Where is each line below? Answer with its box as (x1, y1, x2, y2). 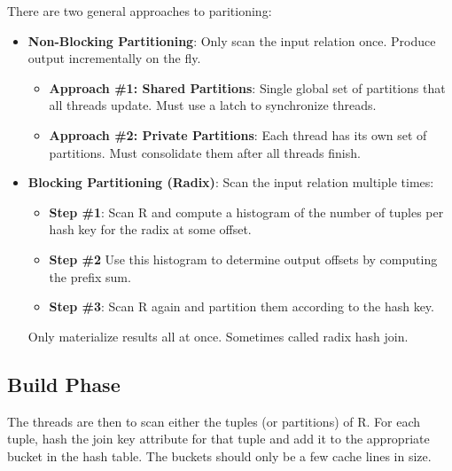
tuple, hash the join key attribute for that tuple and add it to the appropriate (7, 429, 430, 448)
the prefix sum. (49, 267, 131, 286)
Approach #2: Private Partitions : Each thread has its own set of (49, 125, 427, 144)
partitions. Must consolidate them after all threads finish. (49, 143, 361, 161)
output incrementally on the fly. (27, 49, 201, 67)
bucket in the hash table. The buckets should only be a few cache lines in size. (7, 446, 432, 465)
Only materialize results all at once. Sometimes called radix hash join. (27, 326, 409, 345)
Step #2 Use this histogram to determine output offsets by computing (49, 249, 438, 268)
